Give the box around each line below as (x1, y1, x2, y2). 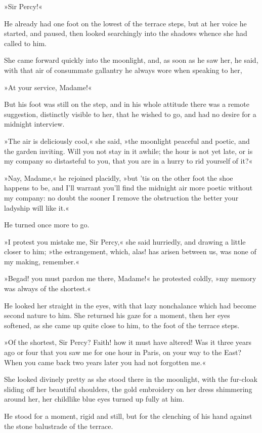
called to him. (4, 37, 47, 48)
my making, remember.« (4, 256, 80, 266)
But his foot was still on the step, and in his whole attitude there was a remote (4, 99, 249, 109)
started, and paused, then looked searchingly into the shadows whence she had (4, 28, 247, 38)
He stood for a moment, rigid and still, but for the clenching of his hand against (4, 411, 252, 421)
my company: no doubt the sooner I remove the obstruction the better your (4, 192, 239, 203)
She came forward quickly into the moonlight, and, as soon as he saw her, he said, (4, 55, 258, 65)
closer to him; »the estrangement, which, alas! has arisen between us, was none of (4, 246, 256, 257)
